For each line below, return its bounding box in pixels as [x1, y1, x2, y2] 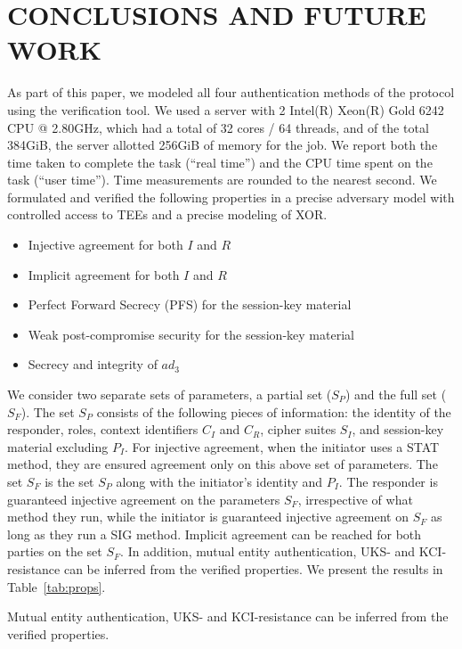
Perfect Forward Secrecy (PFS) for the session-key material [28, 295, 352, 314]
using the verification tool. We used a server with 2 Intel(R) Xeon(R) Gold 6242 [7, 100, 444, 119]
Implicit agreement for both [28, 265, 180, 283]
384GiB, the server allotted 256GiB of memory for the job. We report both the [7, 136, 438, 154]
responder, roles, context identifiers [7, 420, 199, 439]
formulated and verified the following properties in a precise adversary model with [7, 187, 455, 206]
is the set [45, 472, 94, 490]
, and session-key [352, 420, 444, 439]
